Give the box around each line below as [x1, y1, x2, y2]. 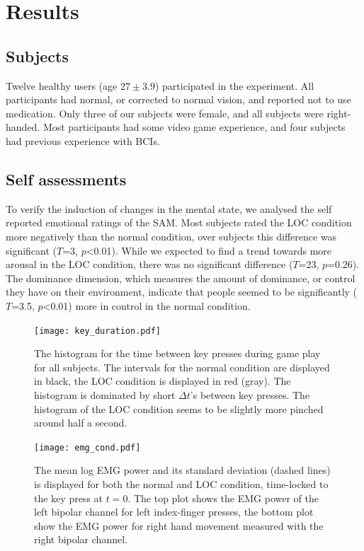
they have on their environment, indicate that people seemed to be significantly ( [6, 284, 358, 299]
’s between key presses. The [190, 387, 310, 402]
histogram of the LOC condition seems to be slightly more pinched [34, 401, 324, 416]
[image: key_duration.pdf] [34, 325, 161, 336]
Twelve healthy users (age [6, 78, 118, 93]
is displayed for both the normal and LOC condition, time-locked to [34, 476, 329, 491]
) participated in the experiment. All [154, 78, 314, 93]
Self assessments [6, 168, 127, 190]
